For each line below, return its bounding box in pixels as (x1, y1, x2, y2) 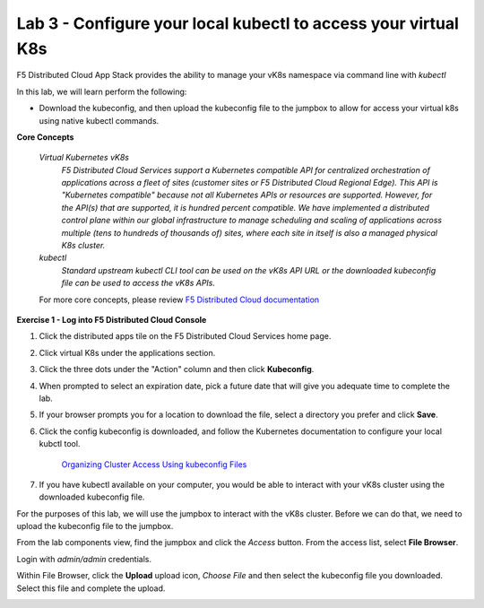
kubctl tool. (39, 439, 81, 449)
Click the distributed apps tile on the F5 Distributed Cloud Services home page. (39, 331, 332, 342)
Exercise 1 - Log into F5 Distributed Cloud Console (16, 314, 207, 325)
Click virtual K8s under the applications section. (39, 347, 216, 358)
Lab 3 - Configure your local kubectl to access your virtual (16, 13, 459, 33)
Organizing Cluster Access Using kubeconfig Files (61, 458, 247, 470)
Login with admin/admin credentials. (16, 553, 152, 564)
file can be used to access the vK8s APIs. (61, 278, 215, 289)
